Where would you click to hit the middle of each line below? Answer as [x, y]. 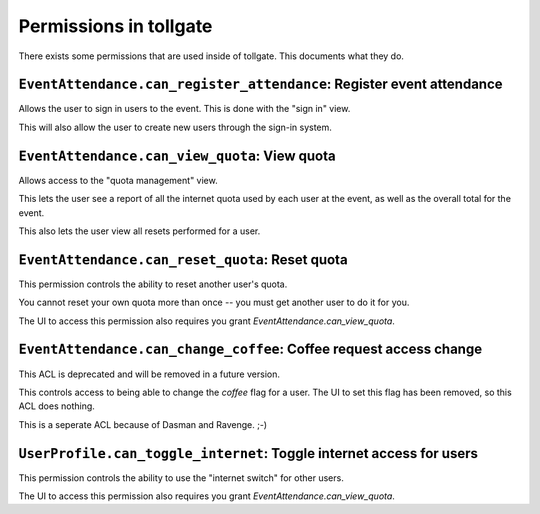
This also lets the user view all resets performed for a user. [139, 231]
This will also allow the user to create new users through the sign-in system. [175, 127]
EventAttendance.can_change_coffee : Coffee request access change [250, 349]
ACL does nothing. [56, 406]
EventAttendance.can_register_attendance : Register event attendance [261, 84]
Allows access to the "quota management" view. [118, 180]
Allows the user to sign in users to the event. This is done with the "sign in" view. [184, 109]
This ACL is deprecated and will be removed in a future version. [149, 374]
